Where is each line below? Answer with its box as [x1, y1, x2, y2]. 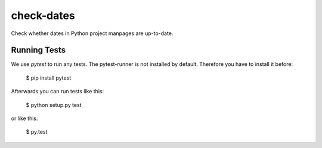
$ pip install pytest [26, 74, 72, 81]
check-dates [11, 9, 76, 22]
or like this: [11, 115, 38, 122]
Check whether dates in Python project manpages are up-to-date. [11, 30, 174, 37]
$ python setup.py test [26, 101, 82, 108]
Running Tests [11, 45, 66, 55]
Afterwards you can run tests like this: [11, 88, 104, 95]
